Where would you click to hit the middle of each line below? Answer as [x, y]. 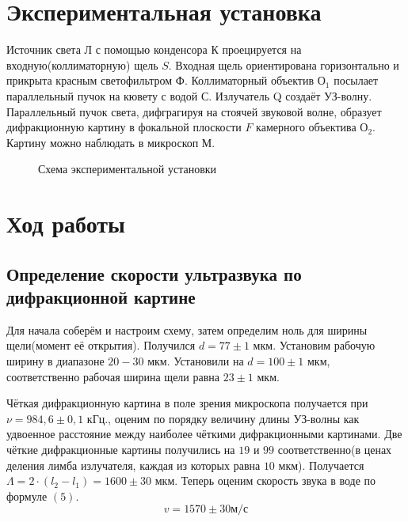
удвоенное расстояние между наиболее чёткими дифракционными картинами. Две [204, 434]
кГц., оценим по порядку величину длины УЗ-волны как [223, 418]
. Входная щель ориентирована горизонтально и [284, 64]
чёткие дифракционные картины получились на [121, 449]
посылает [356, 80]
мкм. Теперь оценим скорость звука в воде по [265, 480]
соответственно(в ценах [335, 449]
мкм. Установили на [196, 361]
